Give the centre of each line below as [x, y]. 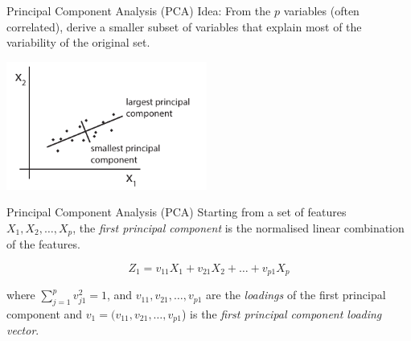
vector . [23, 330]
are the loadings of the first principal [296, 295]
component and [45, 314]
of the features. [43, 244]
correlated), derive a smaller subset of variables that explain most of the [184, 26]
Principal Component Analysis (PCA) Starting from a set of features [177, 212]
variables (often [321, 10]
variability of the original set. [78, 42]
